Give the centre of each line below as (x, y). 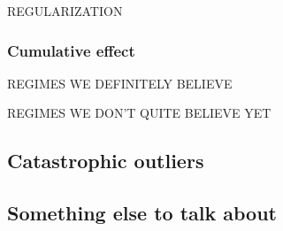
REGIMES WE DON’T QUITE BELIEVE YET (139, 113)
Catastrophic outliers (106, 161)
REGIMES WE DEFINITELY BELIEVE (120, 83)
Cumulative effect (71, 50)
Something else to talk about (142, 213)
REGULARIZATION (65, 11)
